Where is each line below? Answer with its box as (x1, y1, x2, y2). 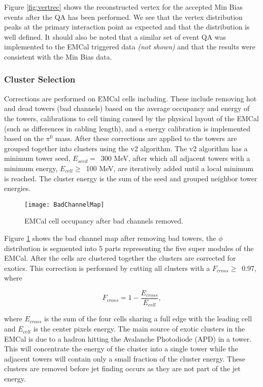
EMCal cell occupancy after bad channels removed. (24, 215, 184, 226)
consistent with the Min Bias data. (4, 51, 112, 62)
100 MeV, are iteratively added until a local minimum (86, 162, 254, 173)
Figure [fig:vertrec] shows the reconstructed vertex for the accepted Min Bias (4, 2, 243, 12)
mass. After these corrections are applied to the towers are (55, 133, 237, 144)
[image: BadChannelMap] (24, 201, 105, 208)
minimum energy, (4, 162, 58, 173)
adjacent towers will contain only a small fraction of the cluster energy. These (4, 353, 245, 364)
